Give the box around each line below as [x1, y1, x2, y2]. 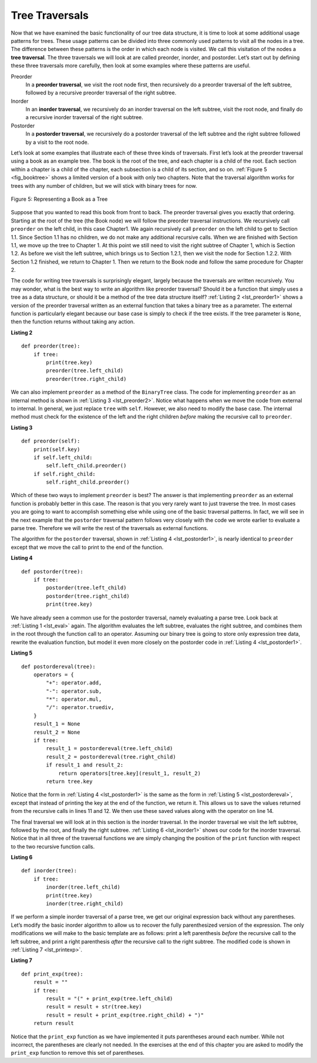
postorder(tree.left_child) [46, 585, 127, 591]
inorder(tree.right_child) [46, 900, 124, 907]
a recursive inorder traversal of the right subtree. [25, 114, 144, 121]
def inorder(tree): [21, 868, 77, 874]
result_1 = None [33, 721, 80, 727]
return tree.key [46, 778, 93, 785]
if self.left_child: [33, 454, 93, 461]
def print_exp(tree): [21, 970, 83, 977]
